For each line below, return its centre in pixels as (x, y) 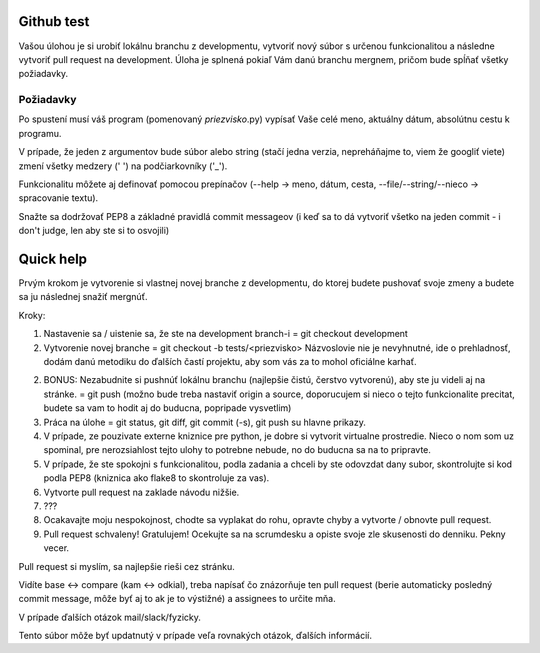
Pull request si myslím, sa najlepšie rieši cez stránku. (126, 566)
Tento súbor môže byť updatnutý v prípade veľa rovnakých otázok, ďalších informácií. (195, 636)
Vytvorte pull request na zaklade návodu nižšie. (141, 492)
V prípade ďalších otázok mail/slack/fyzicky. (110, 617)
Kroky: (32, 315)
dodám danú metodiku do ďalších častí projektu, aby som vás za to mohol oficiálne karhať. (230, 362)
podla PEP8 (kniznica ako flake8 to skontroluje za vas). (156, 478)
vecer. (56, 548)
